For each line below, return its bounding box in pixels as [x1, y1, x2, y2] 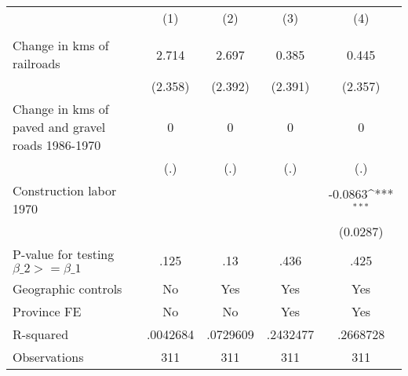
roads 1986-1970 [13, 136, 101, 154]
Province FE [13, 302, 82, 320]
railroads [13, 54, 60, 72]
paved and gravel [13, 118, 106, 136]
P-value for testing [13, 245, 115, 263]
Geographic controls [13, 279, 122, 298]
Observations [13, 348, 84, 366]
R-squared [13, 325, 69, 343]
